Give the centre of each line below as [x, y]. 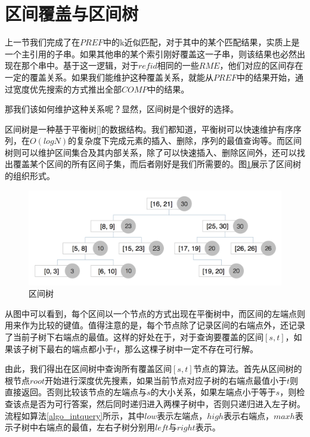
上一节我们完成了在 [42, 42]
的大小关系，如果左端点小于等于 [213, 392]
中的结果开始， [266, 77]
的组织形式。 [30, 176]
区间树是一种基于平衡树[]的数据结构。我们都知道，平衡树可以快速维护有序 [149, 129]
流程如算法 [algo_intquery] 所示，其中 [75, 415]
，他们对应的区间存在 [261, 65]
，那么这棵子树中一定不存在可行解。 [187, 348]
